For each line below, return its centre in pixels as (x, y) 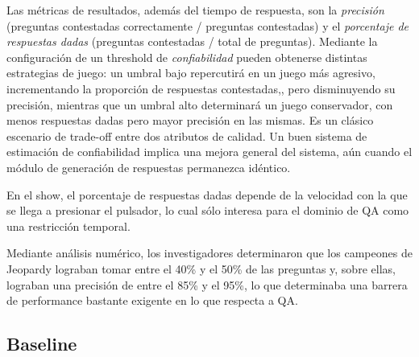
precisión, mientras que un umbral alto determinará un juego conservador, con (200, 104)
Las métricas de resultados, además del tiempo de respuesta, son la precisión (195, 10)
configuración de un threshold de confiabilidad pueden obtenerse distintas (187, 57)
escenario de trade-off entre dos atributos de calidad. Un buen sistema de (187, 135)
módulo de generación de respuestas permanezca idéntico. (149, 167)
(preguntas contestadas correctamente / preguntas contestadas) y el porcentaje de (207, 25)
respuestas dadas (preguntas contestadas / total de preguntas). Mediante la (192, 41)
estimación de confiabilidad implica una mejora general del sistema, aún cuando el (209, 152)
